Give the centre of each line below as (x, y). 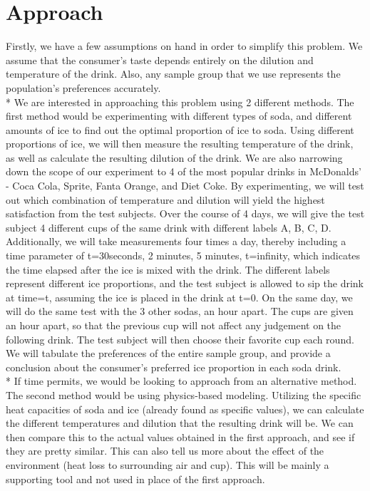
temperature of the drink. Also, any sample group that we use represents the (173, 74)
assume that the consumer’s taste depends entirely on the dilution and (160, 60)
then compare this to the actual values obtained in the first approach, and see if (180, 436)
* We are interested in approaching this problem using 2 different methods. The (180, 102)
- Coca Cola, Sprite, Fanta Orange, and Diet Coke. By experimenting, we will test (185, 186)
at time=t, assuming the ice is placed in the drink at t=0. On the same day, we (179, 297)
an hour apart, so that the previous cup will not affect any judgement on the (174, 325)
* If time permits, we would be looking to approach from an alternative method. (181, 381)
